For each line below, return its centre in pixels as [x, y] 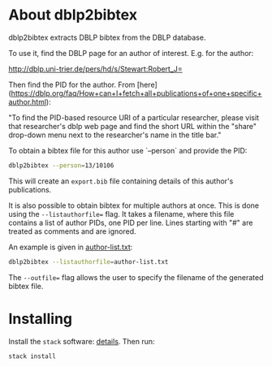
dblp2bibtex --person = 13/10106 [61, 165]
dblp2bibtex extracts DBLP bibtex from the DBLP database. [107, 37]
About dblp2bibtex [73, 15]
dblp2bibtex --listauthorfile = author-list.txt [89, 261]
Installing [41, 319]
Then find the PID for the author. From [72, 84]
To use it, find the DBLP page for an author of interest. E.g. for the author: [131, 53]
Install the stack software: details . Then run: [82, 341]
